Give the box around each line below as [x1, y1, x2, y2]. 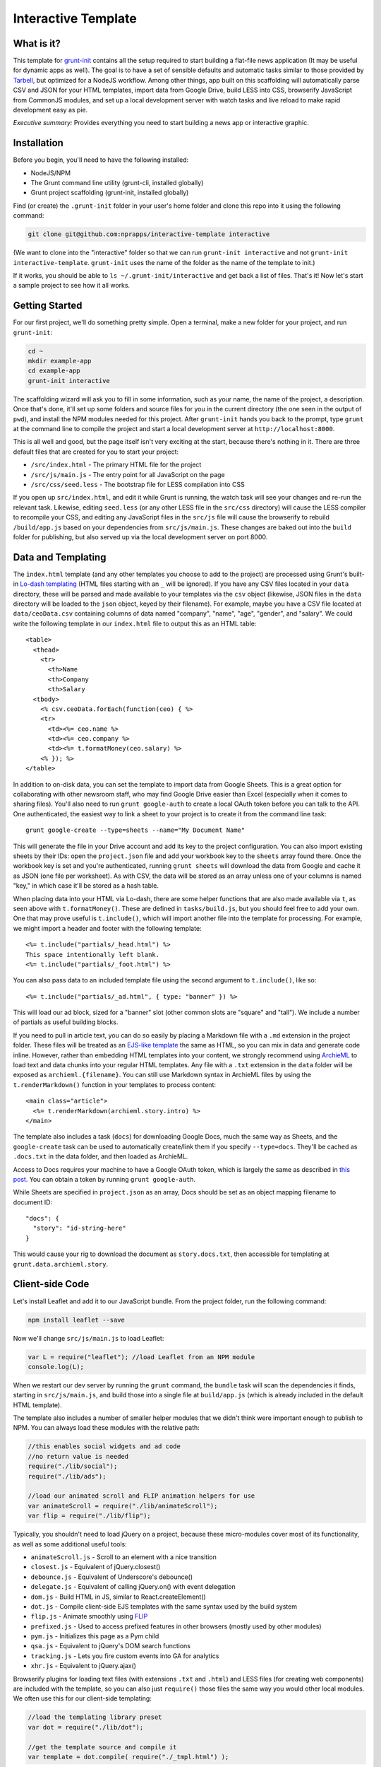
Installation [13, 137, 64, 149]
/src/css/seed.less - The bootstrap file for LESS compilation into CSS [30, 480, 245, 488]
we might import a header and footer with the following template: [13, 924, 202, 932]
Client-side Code [13, 1278, 90, 1290]
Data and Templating [13, 551, 107, 563]
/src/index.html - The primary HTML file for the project [30, 460, 202, 469]
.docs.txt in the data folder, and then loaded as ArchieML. [13, 1152, 188, 1161]
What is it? [13, 37, 61, 49]
